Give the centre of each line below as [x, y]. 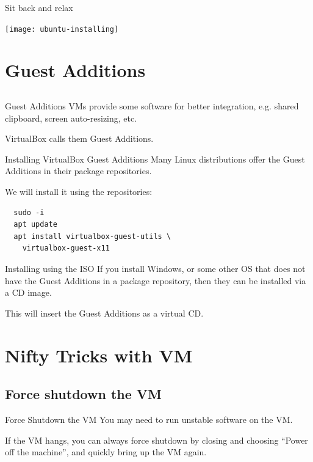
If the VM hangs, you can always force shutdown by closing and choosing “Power [156, 440]
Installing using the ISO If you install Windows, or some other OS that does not [155, 268]
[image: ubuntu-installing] [62, 29]
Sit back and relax [39, 7]
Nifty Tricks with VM [99, 355]
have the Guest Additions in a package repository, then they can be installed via [156, 280]
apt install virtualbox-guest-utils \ [92, 236]
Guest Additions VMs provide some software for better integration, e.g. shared [152, 106]
